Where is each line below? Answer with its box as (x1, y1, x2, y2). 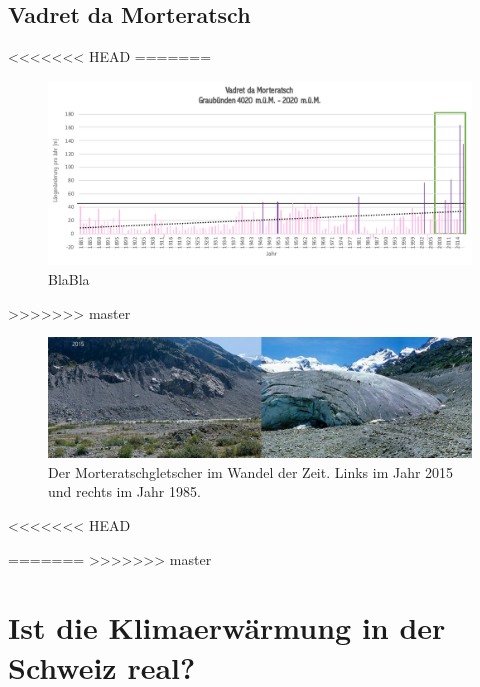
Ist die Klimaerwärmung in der (8, 607, 446, 648)
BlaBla (48, 269, 90, 290)
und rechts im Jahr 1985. (48, 481, 201, 502)
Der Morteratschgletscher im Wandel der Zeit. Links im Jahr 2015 (48, 461, 454, 482)
